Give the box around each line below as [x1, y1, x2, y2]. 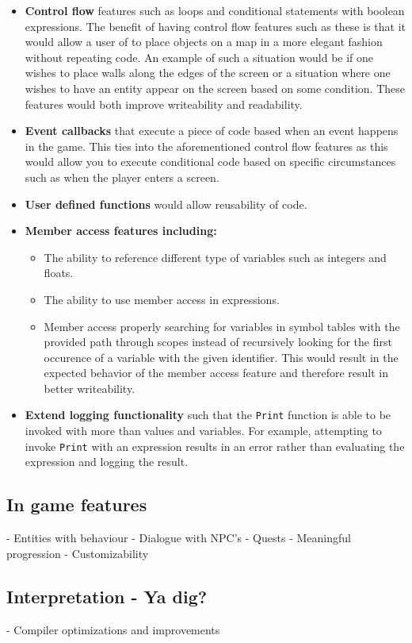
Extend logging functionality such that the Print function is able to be [25, 406, 391, 423]
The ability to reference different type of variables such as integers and [44, 248, 387, 265]
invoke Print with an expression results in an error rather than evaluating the [25, 437, 405, 454]
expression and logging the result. [25, 453, 189, 470]
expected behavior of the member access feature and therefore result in [44, 364, 389, 381]
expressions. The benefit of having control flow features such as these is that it [25, 17, 406, 34]
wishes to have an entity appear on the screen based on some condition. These [25, 79, 406, 96]
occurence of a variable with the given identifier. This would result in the [44, 348, 399, 365]
